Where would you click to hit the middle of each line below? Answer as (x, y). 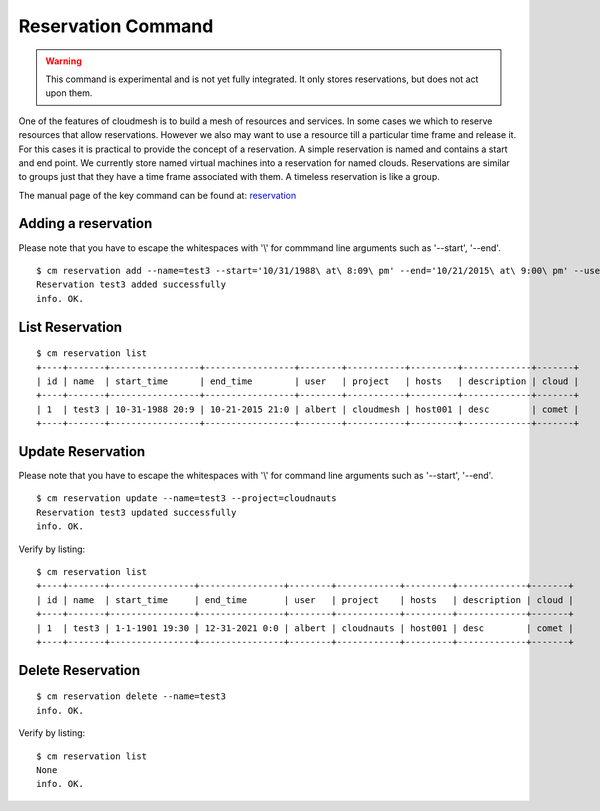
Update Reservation (82, 451)
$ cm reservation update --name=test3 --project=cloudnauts (186, 498)
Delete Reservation (79, 670)
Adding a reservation (85, 223)
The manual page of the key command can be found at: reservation (157, 195)
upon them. (69, 93)
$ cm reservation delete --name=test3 (131, 696)
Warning (63, 61)
